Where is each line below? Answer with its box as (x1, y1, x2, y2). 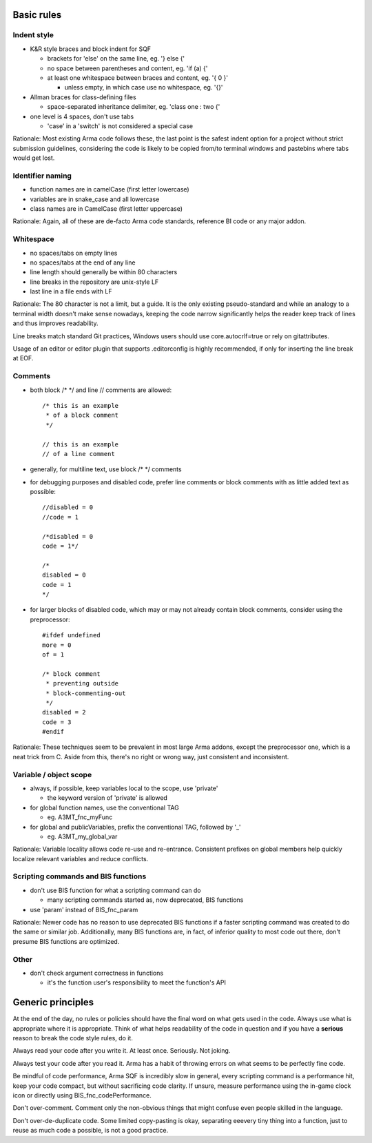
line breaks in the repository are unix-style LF (30, 278, 159, 286)
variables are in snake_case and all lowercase (30, 195, 160, 203)
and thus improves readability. (12, 319, 99, 327)
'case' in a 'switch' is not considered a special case (47, 121, 193, 130)
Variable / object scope (12, 770, 92, 779)
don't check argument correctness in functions (30, 969, 164, 977)
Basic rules (12, 9, 62, 21)
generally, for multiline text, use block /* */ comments (30, 465, 182, 473)
